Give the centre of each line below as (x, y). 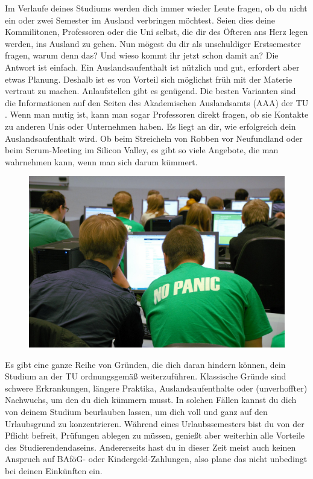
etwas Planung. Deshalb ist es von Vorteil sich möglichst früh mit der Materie (149, 79)
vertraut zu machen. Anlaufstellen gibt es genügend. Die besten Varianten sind (150, 91)
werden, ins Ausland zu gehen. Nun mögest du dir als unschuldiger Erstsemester (153, 43)
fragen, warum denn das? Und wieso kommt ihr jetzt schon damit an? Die (142, 55)
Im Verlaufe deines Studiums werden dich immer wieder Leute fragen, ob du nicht (156, 8)
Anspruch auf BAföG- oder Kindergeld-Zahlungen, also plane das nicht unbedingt (156, 459)
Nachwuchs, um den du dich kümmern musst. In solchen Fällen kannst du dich (151, 400)
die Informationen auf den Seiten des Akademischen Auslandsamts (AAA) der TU (157, 102)
